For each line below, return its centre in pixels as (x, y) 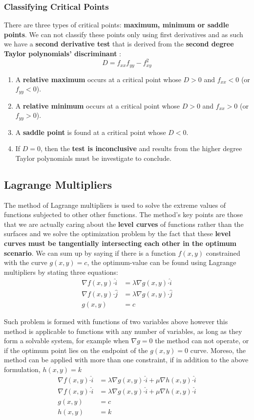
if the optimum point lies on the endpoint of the (76, 350)
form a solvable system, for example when (66, 341)
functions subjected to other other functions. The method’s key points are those (124, 214)
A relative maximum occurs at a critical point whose (98, 79)
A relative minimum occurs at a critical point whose (98, 105)
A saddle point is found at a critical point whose (91, 132)
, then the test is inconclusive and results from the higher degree (141, 148)
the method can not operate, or (202, 341)
